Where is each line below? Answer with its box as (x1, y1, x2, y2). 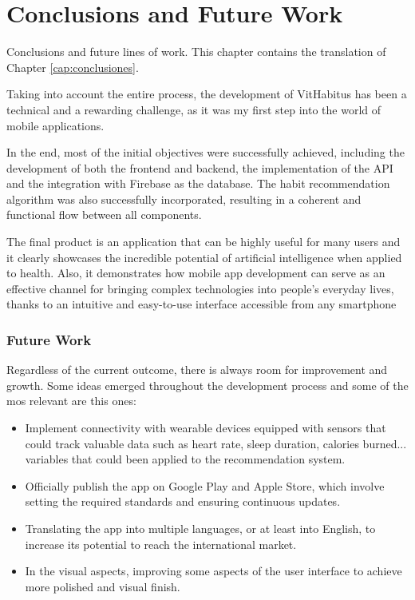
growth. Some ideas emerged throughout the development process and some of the (6, 376, 409, 393)
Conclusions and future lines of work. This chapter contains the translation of (6, 43, 386, 60)
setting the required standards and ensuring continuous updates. (25, 493, 341, 510)
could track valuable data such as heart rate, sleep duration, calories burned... (25, 435, 407, 451)
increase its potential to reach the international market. (25, 535, 297, 552)
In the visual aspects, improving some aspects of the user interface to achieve (25, 562, 402, 579)
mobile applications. (6, 117, 105, 133)
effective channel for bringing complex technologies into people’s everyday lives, (6, 280, 394, 296)
